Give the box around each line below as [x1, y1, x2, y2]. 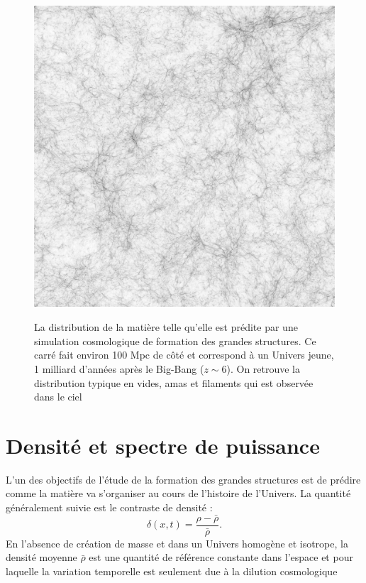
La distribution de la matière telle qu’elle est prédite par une [34, 320, 298, 334]
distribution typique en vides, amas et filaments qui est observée [34, 375, 314, 390]
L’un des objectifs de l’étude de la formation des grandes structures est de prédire [6, 472, 361, 486]
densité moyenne [6, 550, 77, 565]
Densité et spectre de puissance [6, 430, 320, 459]
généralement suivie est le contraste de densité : [6, 500, 213, 514]
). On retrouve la [226, 361, 301, 376]
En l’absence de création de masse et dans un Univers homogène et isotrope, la [6, 535, 348, 550]
